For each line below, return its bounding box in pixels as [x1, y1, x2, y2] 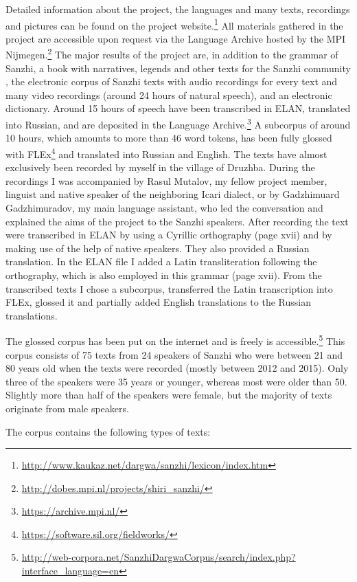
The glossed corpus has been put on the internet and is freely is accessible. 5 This [5, 332, 345, 348]
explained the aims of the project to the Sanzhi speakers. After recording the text [5, 214, 349, 228]
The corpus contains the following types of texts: [5, 424, 211, 438]
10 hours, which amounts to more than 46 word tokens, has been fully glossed [5, 131, 332, 145]
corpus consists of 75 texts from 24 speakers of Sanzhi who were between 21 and [5, 347, 343, 361]
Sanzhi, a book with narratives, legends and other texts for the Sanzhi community [5, 60, 351, 75]
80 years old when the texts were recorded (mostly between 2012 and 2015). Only [5, 361, 349, 375]
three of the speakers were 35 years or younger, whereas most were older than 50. [5, 374, 347, 388]
